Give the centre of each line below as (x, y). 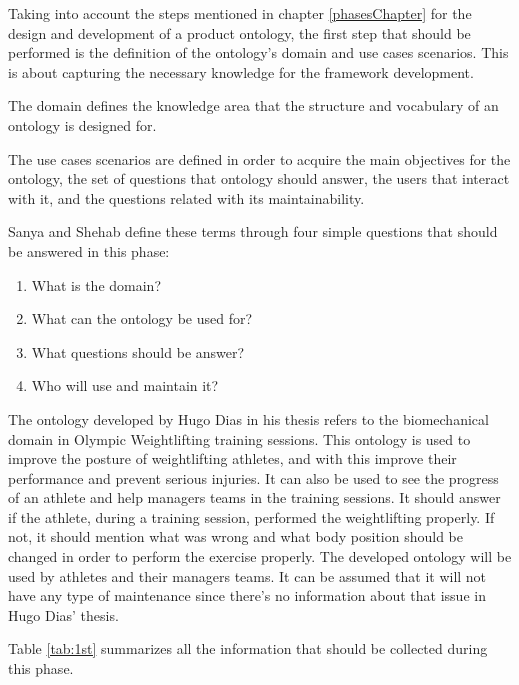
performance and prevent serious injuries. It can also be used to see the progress (253, 477)
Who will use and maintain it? (125, 385)
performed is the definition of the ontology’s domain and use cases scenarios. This (258, 52)
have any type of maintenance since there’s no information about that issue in (247, 595)
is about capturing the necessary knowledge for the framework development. (241, 71)
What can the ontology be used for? (142, 318)
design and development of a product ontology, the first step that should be (239, 32)
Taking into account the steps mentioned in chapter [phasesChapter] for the (240, 13)
